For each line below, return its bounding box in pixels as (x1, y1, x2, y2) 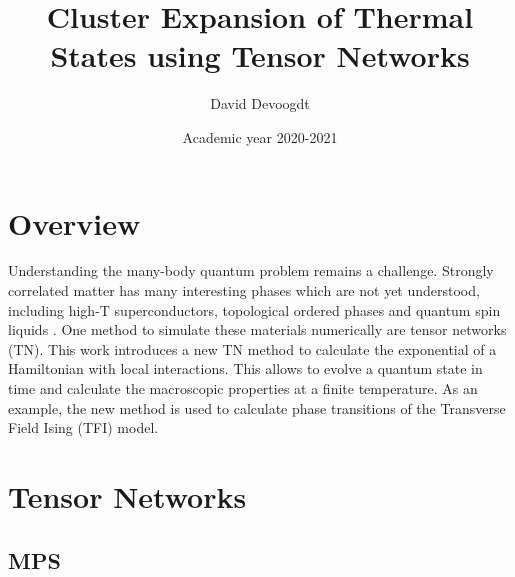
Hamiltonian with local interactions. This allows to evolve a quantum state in (8, 358, 483, 379)
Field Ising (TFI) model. (8, 417, 159, 438)
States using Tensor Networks (50, 35, 470, 76)
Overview (8, 202, 141, 243)
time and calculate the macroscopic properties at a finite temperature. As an (8, 378, 478, 398)
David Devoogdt (210, 93, 310, 114)
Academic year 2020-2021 (182, 126, 338, 147)
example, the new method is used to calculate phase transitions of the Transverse (8, 397, 506, 418)
